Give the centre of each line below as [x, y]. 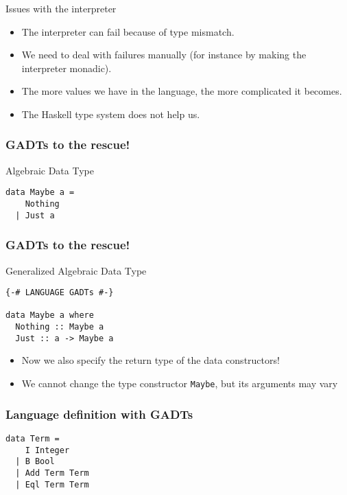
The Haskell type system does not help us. [111, 114]
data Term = [33, 438]
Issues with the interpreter [61, 8]
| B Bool [35, 462]
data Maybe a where [50, 315]
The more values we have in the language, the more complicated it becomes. [182, 91]
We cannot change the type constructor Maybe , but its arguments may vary [180, 383]
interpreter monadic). [67, 68]
